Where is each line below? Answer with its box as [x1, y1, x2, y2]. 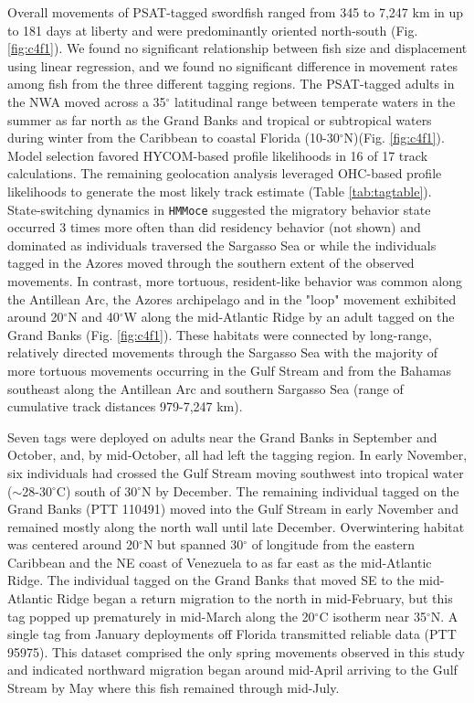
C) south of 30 [56, 481, 138, 500]
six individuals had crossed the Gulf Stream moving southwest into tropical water [7, 463, 464, 482]
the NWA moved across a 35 [7, 91, 166, 111]
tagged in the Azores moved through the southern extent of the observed [7, 253, 415, 272]
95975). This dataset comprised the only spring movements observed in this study [7, 642, 465, 661]
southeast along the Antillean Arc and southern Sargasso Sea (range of [7, 378, 404, 398]
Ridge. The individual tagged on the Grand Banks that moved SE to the [7, 570, 415, 590]
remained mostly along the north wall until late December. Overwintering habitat [7, 517, 465, 536]
